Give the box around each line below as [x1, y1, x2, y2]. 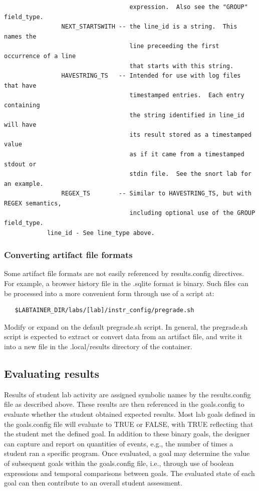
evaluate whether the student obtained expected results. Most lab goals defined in [4, 409, 255, 419]
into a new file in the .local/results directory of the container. [4, 341, 192, 352]
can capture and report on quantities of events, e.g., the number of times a [4, 438, 233, 448]
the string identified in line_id [129, 111, 244, 119]
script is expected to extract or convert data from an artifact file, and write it [4, 331, 242, 342]
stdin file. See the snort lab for [129, 170, 251, 178]
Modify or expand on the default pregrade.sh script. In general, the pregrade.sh [4, 321, 248, 332]
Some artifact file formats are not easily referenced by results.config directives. [4, 268, 244, 279]
